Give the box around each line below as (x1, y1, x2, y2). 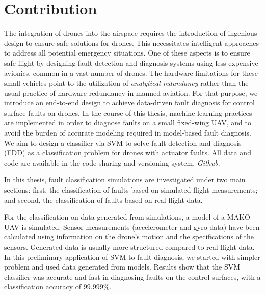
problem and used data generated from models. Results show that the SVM (4, 261, 241, 272)
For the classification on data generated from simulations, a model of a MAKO (4, 211, 250, 222)
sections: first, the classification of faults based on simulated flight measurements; (4, 184, 258, 195)
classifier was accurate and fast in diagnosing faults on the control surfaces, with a (4, 271, 261, 282)
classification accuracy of (4, 281, 82, 292)
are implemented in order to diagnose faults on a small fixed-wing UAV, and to (4, 117, 251, 128)
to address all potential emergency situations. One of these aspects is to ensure (4, 47, 250, 58)
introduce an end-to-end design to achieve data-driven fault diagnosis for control (4, 97, 255, 108)
